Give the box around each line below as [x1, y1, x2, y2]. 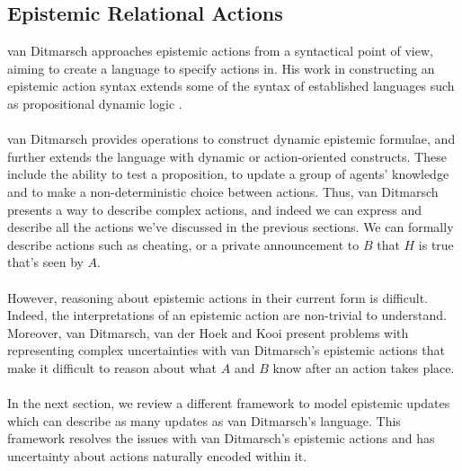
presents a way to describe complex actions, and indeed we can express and [7, 200, 422, 218]
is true [418, 235, 454, 253]
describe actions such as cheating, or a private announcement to [7, 235, 360, 253]
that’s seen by [7, 253, 84, 271]
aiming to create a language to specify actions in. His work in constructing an [7, 58, 435, 77]
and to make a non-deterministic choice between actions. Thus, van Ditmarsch [7, 182, 439, 200]
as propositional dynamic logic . [7, 93, 182, 112]
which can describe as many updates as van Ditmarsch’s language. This [7, 411, 401, 430]
